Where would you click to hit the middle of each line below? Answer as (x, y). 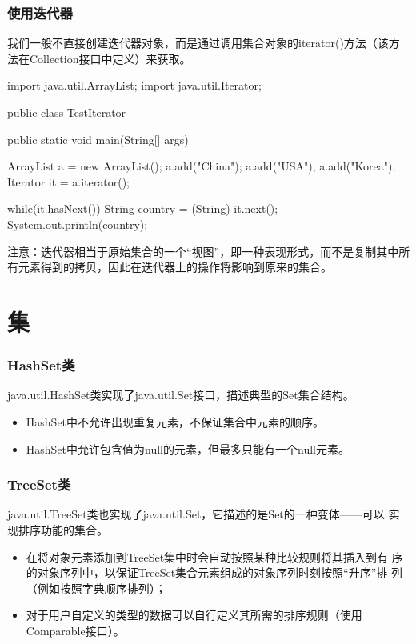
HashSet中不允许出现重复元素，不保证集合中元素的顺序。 (175, 421)
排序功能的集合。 (63, 529)
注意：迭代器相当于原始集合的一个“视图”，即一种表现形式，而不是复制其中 (203, 251)
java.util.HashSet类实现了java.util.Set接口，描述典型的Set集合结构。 (181, 395)
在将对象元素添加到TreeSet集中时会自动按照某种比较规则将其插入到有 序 (214, 556)
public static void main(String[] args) (98, 139)
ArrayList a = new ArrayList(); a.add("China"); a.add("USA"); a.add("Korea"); (202, 166)
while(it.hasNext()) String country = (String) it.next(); (143, 208)
